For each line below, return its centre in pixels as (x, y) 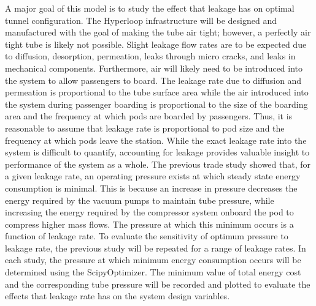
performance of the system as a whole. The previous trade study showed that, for (158, 164)
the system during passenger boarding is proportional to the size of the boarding (156, 104)
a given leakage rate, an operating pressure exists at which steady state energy (153, 176)
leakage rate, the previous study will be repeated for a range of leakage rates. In (156, 248)
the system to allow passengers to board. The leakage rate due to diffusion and (153, 80)
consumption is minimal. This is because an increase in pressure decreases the (151, 188)
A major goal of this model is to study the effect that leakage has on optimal (150, 8)
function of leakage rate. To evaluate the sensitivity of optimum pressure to (147, 236)
